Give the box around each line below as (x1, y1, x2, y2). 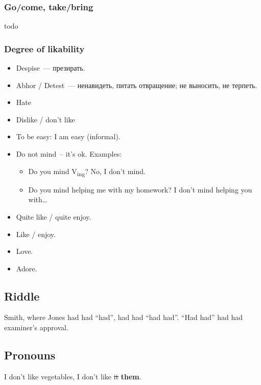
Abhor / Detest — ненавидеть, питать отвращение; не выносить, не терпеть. (16, 79, 257, 90)
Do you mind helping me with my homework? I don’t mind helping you (28, 184, 252, 195)
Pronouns (4, 347, 56, 363)
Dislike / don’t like (16, 114, 75, 124)
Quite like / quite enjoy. (16, 211, 91, 222)
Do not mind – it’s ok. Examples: (16, 148, 122, 159)
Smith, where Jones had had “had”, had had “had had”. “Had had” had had (4, 312, 243, 323)
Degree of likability (4, 42, 85, 55)
